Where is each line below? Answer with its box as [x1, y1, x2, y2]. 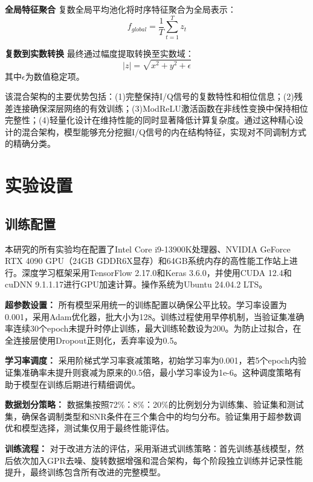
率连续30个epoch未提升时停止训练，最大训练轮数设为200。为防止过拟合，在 [5, 322, 302, 335]
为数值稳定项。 [25, 69, 85, 82]
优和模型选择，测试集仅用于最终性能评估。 [5, 422, 174, 434]
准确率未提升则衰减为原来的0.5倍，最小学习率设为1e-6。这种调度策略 [21, 365, 293, 378]
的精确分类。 [5, 137, 56, 150]
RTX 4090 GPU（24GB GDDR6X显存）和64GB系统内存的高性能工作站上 [5, 254, 289, 267]
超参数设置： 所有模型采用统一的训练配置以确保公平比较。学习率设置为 [5, 298, 287, 311]
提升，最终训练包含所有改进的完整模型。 [5, 466, 166, 478]
